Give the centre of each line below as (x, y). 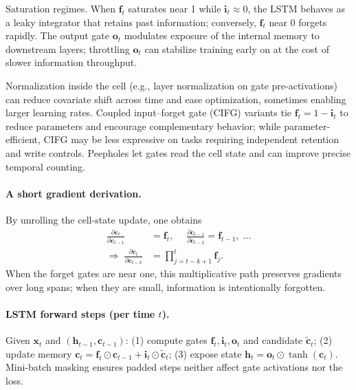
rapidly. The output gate (57, 35)
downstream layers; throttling (68, 48)
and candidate (273, 340)
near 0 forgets (298, 22)
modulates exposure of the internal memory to (222, 35)
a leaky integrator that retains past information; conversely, (131, 22)
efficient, (23, 139)
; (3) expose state (205, 353)
